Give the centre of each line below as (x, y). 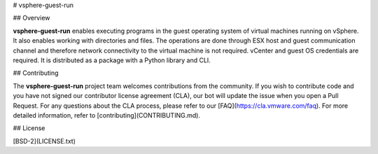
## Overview (31, 18)
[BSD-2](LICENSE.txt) (44, 141)
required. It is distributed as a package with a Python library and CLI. (112, 60)
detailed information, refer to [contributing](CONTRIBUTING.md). (107, 115)
